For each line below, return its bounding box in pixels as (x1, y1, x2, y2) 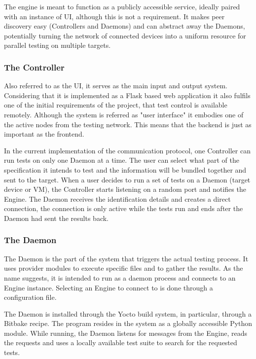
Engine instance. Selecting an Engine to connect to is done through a (4, 282, 213, 292)
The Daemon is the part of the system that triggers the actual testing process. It (4, 253, 249, 263)
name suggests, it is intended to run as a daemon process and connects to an (4, 272, 236, 283)
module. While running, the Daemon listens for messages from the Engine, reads (4, 327, 247, 338)
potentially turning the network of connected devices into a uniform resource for (4, 30, 246, 40)
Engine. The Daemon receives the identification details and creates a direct (4, 193, 231, 204)
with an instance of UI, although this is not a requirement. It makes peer (4, 11, 225, 21)
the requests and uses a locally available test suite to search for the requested (4, 337, 237, 348)
